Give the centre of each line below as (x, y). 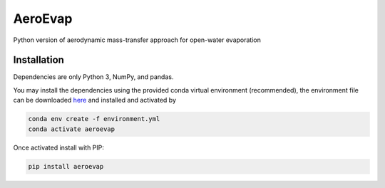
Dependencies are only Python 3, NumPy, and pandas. (93, 77)
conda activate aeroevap (72, 129)
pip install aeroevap (66, 166)
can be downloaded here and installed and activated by (95, 100)
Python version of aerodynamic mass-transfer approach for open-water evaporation (137, 40)
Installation (38, 60)
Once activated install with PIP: (59, 147)
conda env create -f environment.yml (94, 119)
